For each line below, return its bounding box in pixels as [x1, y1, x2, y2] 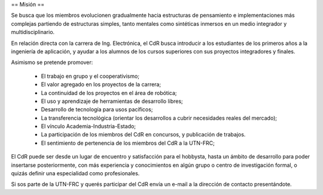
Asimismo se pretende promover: [11, 59, 93, 66]
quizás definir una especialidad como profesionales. [11, 170, 140, 177]
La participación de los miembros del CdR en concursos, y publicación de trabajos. [41, 131, 246, 138]
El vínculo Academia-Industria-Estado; [41, 123, 136, 130]
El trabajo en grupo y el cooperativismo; [41, 72, 140, 80]
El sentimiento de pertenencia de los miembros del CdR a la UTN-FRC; [41, 139, 215, 147]
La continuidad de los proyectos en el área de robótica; [41, 89, 177, 96]
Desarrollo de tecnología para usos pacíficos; [41, 106, 153, 113]
